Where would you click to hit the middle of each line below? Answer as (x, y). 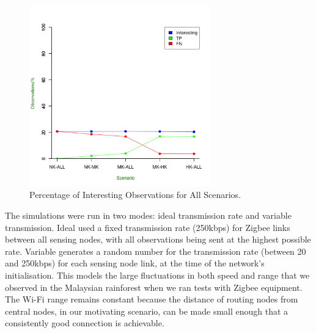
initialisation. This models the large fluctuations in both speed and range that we (157, 275)
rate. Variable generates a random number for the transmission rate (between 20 (156, 251)
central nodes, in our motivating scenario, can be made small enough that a (147, 311)
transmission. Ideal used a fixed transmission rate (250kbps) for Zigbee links (148, 227)
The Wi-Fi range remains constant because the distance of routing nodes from (152, 299)
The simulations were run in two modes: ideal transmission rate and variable (148, 215)
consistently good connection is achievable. (85, 323)
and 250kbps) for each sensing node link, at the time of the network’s (135, 263)
